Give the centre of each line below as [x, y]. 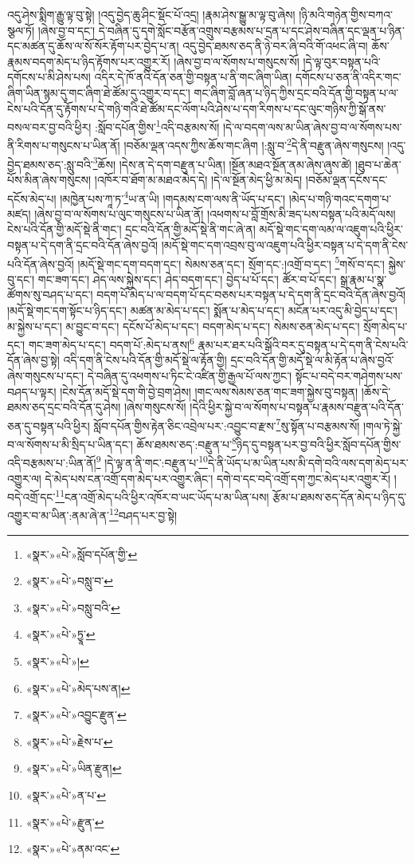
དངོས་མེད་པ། [32, 198]
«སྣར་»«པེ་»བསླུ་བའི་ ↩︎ [73, 607]
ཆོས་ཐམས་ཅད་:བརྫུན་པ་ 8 [186, 443]
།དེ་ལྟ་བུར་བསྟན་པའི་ [342, 61]
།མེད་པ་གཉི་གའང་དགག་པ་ [340, 198]
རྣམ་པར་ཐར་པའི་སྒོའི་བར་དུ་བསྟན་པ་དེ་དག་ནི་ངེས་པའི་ [303, 344]
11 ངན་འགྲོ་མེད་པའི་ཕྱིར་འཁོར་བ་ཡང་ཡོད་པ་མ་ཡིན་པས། [162, 495]
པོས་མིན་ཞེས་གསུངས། [49, 179]
